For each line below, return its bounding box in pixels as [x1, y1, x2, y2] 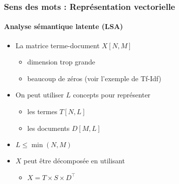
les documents [27, 123, 70, 133]
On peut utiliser [15, 90, 64, 100]
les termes [27, 106, 58, 117]
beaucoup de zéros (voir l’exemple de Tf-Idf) [27, 73, 161, 83]
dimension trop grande [27, 57, 95, 67]
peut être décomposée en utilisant [24, 155, 125, 166]
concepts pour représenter [73, 90, 150, 100]
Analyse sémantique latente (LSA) [4, 21, 123, 31]
